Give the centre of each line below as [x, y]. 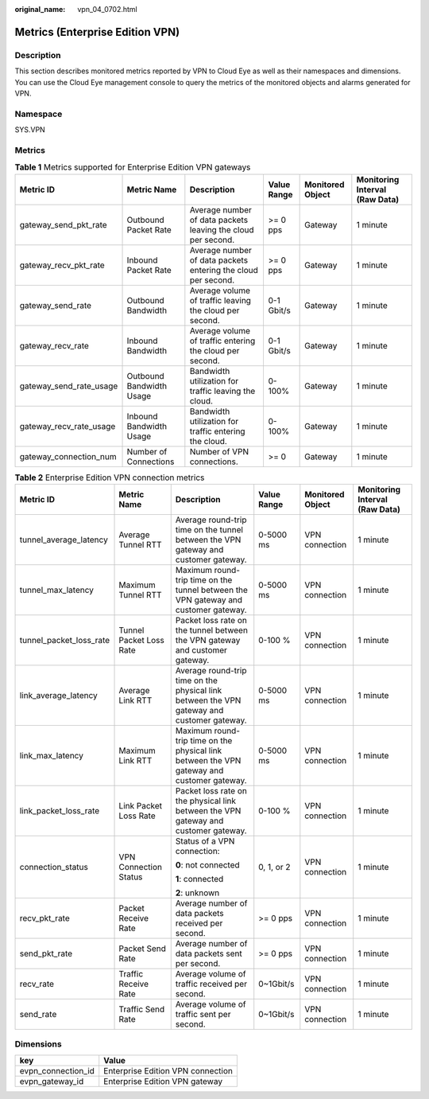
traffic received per [211, 984]
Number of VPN [219, 451]
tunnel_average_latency [64, 540]
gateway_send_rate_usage [69, 386]
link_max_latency [51, 755]
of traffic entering [222, 341]
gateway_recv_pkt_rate [62, 265]
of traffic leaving [220, 300]
